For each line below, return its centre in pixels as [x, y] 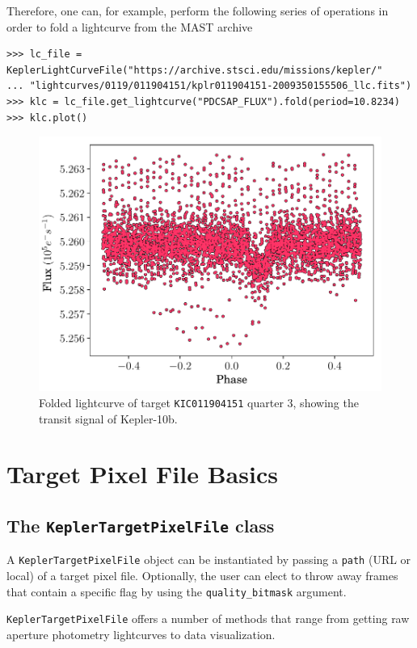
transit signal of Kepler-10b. [108, 418]
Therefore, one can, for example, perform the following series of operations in [198, 11]
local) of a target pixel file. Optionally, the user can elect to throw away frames [202, 575]
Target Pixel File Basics [142, 474]
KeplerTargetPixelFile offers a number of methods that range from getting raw [208, 619]
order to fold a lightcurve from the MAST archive [130, 26]
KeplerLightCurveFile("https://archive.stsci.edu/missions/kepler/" [195, 70]
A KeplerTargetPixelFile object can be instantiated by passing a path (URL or [209, 560]
